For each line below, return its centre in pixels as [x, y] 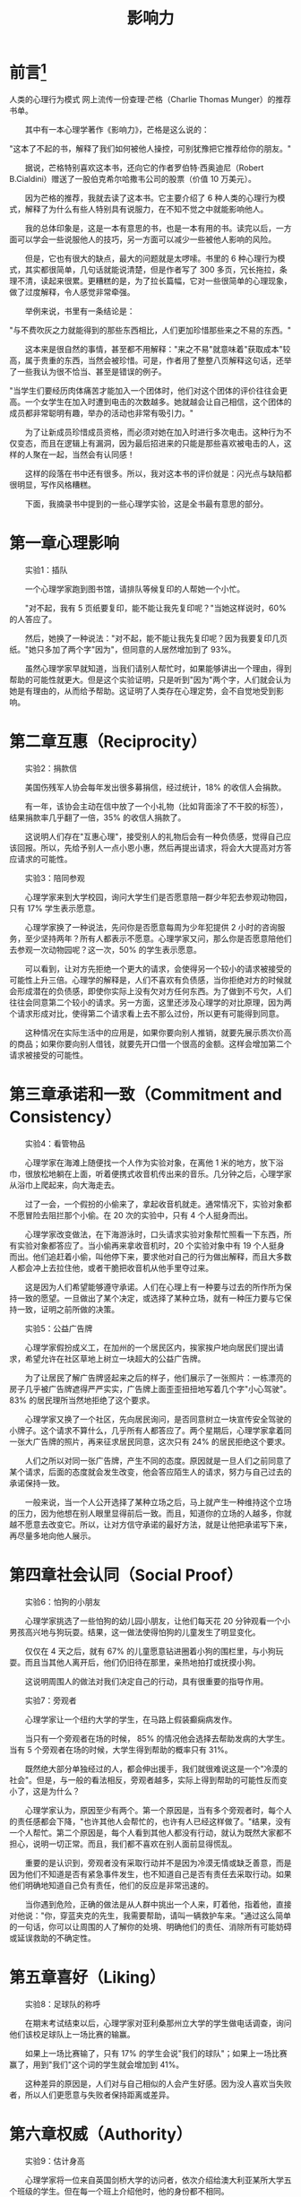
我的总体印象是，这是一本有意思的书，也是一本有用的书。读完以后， [150, 229]
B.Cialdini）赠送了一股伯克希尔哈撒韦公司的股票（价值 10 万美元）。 [133, 179]
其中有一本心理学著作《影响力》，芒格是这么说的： [117, 130]
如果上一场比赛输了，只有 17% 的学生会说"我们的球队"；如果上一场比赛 [156, 2053]
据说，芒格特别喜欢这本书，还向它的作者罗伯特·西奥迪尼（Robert [144, 168]
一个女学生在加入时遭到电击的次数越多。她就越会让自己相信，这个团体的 [158, 402]
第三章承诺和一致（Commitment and [146, 1095]
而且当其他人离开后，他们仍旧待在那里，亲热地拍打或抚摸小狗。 [142, 1663]
